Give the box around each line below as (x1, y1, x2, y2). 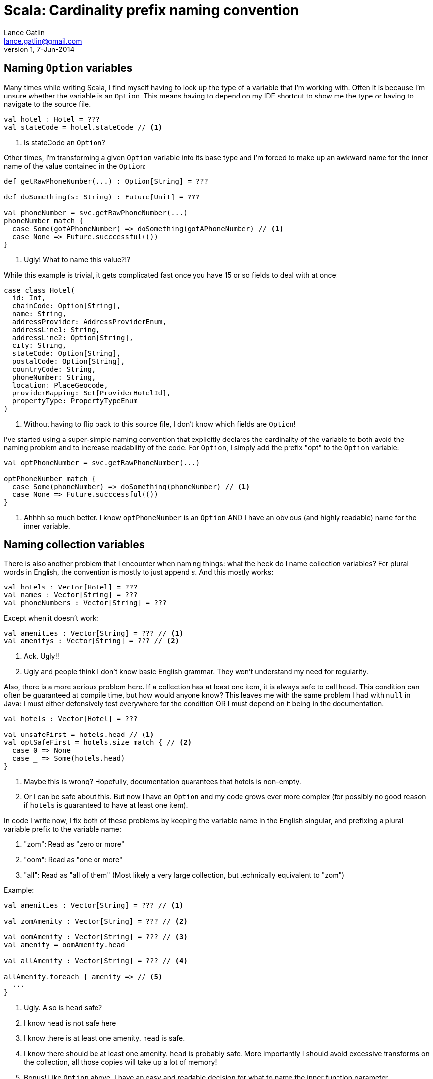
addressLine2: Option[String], (12, 333, 134, 342)
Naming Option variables (4, 62, 133, 75)
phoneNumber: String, (12, 373, 96, 381)
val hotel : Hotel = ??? (4, 115, 100, 123)
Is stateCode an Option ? (24, 138, 105, 147)
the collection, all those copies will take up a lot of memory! (24, 1058, 217, 1067)
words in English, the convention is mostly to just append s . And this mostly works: (4, 568, 274, 577)
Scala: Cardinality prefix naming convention (4, 2, 299, 19)
